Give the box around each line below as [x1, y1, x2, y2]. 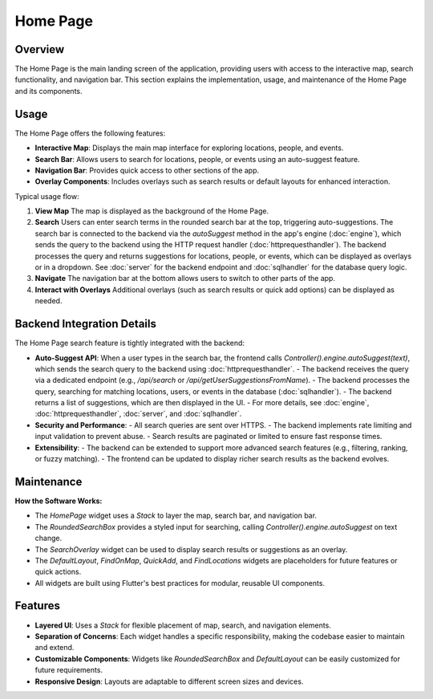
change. [34, 534, 63, 543]
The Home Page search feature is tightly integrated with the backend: [14, 338, 245, 348]
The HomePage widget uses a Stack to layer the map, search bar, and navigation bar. [34, 510, 317, 521]
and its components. [14, 86, 83, 96]
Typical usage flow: [14, 191, 79, 201]
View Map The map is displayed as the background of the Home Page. [34, 206, 269, 216]
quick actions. [34, 567, 82, 577]
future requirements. [34, 665, 103, 675]
